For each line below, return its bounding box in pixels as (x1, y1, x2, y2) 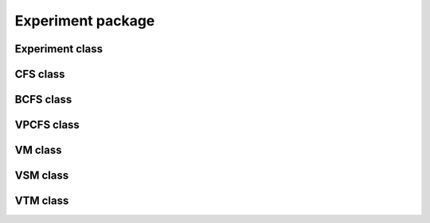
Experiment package (14, 12, 155, 29)
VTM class (14, 194, 69, 208)
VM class (14, 144, 62, 157)
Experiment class (14, 42, 104, 56)
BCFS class (14, 93, 72, 106)
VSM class (14, 169, 69, 183)
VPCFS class (14, 118, 80, 132)
